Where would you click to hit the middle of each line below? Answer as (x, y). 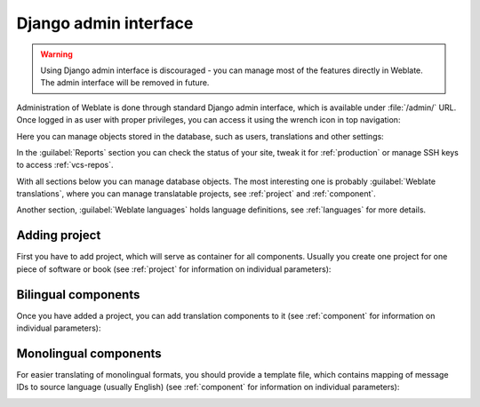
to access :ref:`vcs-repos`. (65, 165)
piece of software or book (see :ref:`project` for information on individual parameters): (174, 269)
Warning (56, 54)
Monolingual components (89, 353)
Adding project (59, 235)
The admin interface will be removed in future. (125, 83)
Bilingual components (78, 295)
